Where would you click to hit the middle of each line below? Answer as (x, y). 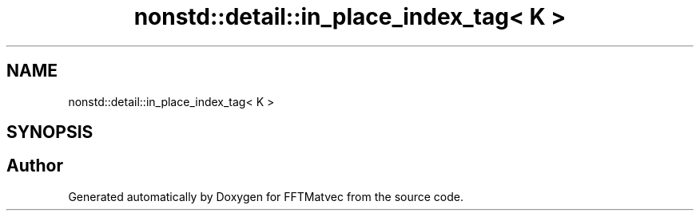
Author (35, 166)
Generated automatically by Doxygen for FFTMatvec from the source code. (266, 196)
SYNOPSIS (50, 132)
